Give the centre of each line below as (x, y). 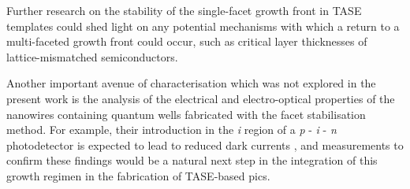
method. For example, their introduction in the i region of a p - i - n (171, 130)
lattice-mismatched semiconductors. (92, 56)
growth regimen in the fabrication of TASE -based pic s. (138, 175)
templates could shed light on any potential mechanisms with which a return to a (203, 26)
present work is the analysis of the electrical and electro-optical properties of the (201, 98)
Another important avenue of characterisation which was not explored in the (191, 83)
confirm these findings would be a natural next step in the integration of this (192, 160)
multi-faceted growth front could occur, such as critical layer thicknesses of (187, 41)
